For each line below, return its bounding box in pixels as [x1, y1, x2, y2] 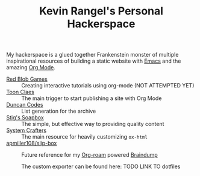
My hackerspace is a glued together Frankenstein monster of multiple [6, 51, 179, 58]
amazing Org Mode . [6, 64, 55, 71]
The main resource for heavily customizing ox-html [21, 133, 148, 140]
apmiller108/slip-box [6, 140, 57, 147]
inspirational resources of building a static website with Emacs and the [6, 57, 181, 64]
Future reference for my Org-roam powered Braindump [21, 151, 158, 159]
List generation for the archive [21, 107, 96, 115]
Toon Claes [6, 89, 34, 96]
